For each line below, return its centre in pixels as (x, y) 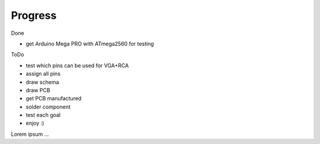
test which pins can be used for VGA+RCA (77, 66)
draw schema (42, 82)
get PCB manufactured (54, 99)
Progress (34, 15)
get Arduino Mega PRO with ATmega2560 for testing (90, 44)
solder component (48, 107)
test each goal (43, 115)
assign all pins (43, 74)
